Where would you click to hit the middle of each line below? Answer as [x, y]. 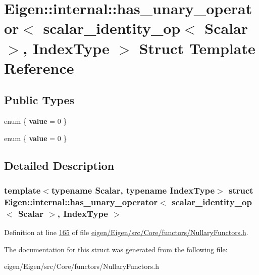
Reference [39, 67]
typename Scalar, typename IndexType [133, 190]
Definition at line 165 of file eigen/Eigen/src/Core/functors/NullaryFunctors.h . [126, 232]
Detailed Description [59, 165]
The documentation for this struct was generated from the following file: [116, 249]
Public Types [39, 100]
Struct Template [197, 48]
